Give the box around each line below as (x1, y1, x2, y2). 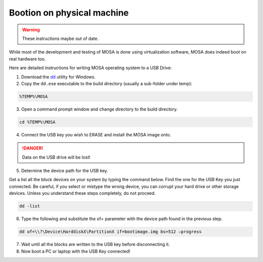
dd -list (19, 204, 40, 209)
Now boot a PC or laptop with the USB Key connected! (21, 248, 131, 254)
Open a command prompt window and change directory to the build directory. (21, 106, 178, 112)
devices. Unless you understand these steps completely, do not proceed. (9, 190, 156, 196)
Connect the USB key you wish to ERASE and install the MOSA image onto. (21, 131, 171, 137)
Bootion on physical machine (9, 7, 129, 18)
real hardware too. (9, 56, 46, 62)
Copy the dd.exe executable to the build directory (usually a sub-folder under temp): (21, 80, 192, 86)
